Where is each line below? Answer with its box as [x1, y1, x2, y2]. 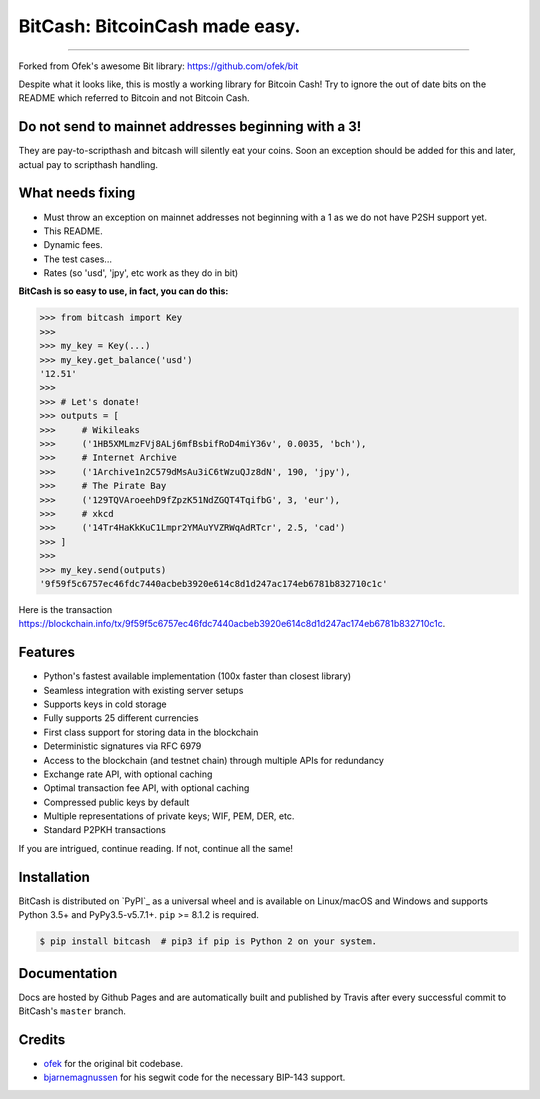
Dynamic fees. [43, 239, 104, 251]
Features [18, 644, 75, 661]
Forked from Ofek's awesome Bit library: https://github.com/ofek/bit [18, 60, 299, 72]
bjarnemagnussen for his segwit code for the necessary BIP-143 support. [43, 1071, 346, 1084]
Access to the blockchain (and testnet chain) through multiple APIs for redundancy [43, 754, 385, 766]
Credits [18, 1031, 66, 1048]
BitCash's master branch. [18, 1005, 127, 1017]
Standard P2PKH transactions [43, 824, 167, 836]
